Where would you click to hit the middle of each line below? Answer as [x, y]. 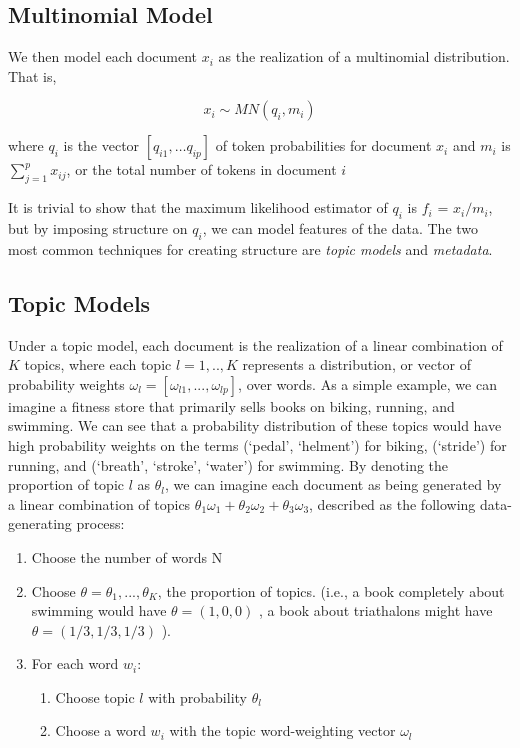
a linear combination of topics [99, 503]
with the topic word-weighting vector [282, 730]
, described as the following [392, 503]
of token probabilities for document [323, 145]
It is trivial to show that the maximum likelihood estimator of [198, 207]
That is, [32, 75]
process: [100, 523]
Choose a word [100, 730]
